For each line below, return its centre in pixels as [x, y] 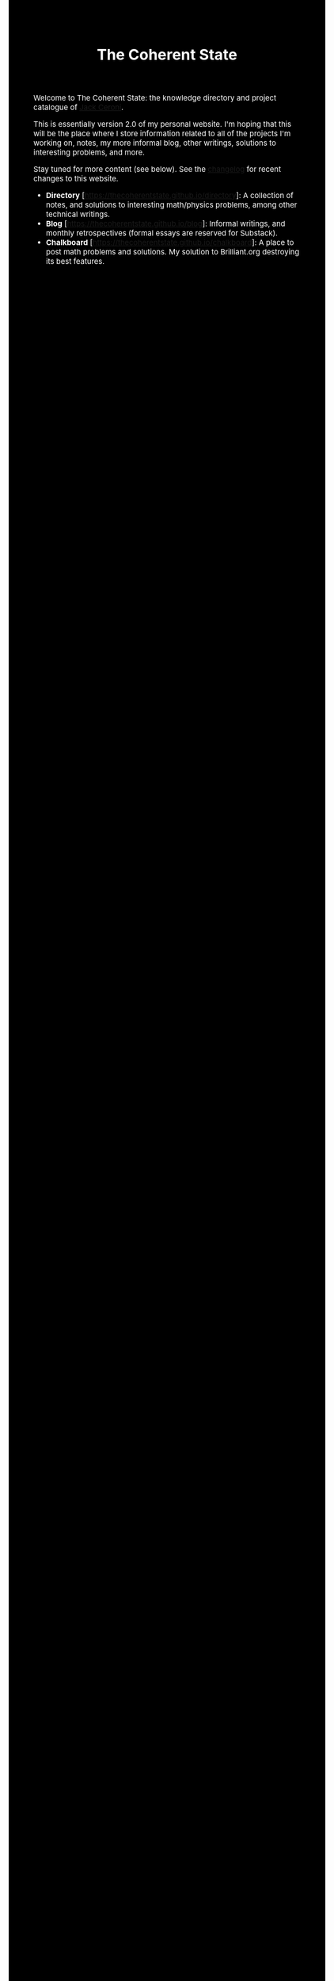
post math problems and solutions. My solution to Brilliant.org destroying [173, 252]
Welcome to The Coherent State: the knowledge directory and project [155, 98]
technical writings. [78, 214]
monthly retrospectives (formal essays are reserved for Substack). [161, 233]
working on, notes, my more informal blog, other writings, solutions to [155, 143]
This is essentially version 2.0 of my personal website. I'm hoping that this [163, 124]
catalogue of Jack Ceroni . [78, 107]
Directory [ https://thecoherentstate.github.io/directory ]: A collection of [169, 195]
